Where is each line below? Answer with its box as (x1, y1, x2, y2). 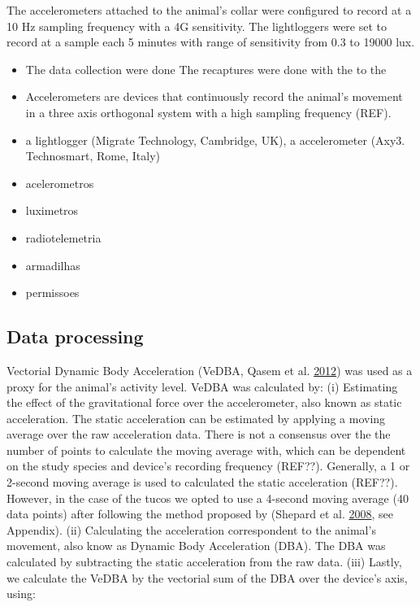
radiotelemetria (25, 229, 102, 246)
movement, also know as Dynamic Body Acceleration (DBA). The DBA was (6, 537, 386, 554)
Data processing (6, 324, 144, 349)
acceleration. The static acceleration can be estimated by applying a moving (6, 409, 386, 426)
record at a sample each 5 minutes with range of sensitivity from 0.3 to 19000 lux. (6, 33, 415, 50)
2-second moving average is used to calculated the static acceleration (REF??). (6, 474, 398, 491)
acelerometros (25, 174, 94, 191)
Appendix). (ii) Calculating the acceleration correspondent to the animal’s (6, 521, 376, 538)
